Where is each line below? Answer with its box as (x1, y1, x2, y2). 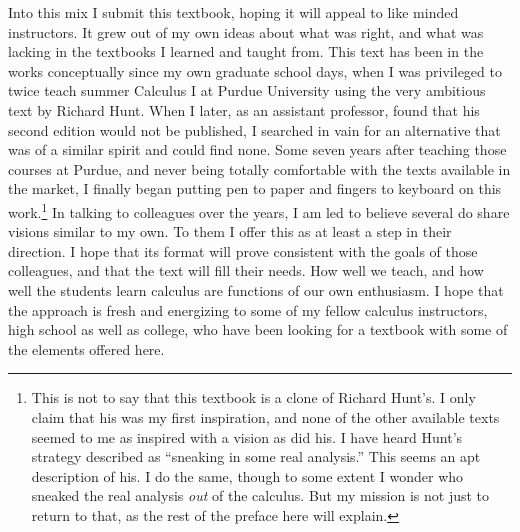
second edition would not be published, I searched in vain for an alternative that (8, 119, 501, 140)
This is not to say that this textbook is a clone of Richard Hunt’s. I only (31, 387, 476, 408)
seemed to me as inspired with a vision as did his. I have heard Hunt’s (31, 426, 463, 447)
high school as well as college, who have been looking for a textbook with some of (8, 319, 508, 340)
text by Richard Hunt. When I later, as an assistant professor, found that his (8, 99, 480, 120)
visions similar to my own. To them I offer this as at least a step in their (8, 221, 452, 242)
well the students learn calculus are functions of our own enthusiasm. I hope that (8, 279, 504, 300)
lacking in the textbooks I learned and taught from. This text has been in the (8, 41, 484, 62)
